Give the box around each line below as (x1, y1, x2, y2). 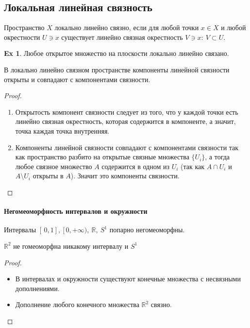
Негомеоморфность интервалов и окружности (4, 206, 148, 216)
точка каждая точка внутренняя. (15, 125, 110, 136)
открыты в (33, 171, 64, 181)
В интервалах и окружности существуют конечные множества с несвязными (15, 274, 241, 284)
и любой (221, 22, 246, 33)
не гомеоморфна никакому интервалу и (13, 241, 129, 251)
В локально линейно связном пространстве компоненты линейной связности (4, 64, 230, 74)
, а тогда (205, 152, 230, 162)
